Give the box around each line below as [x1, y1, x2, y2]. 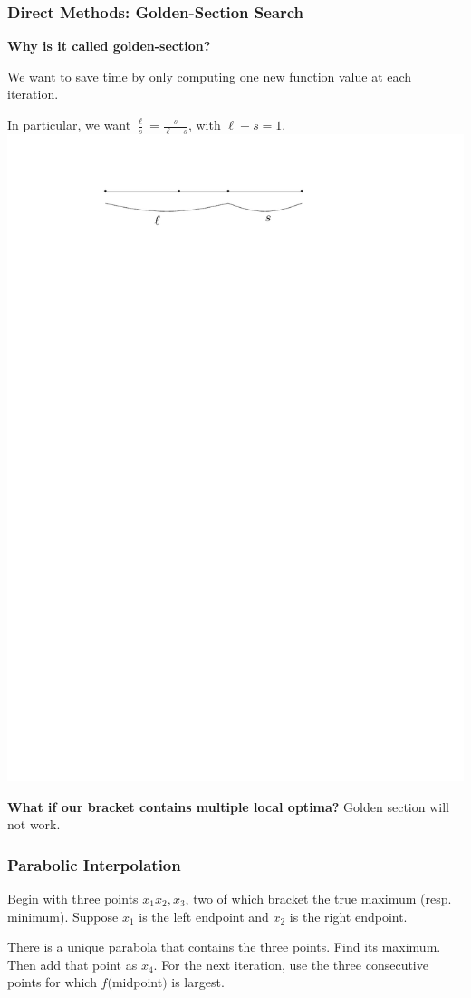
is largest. [171, 973, 225, 992]
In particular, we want [7, 115, 131, 133]
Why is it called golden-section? [7, 36, 211, 55]
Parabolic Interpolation [7, 853, 181, 876]
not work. [7, 815, 61, 834]
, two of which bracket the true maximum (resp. [185, 888, 452, 907]
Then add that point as [7, 954, 138, 974]
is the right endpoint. [289, 906, 408, 925]
